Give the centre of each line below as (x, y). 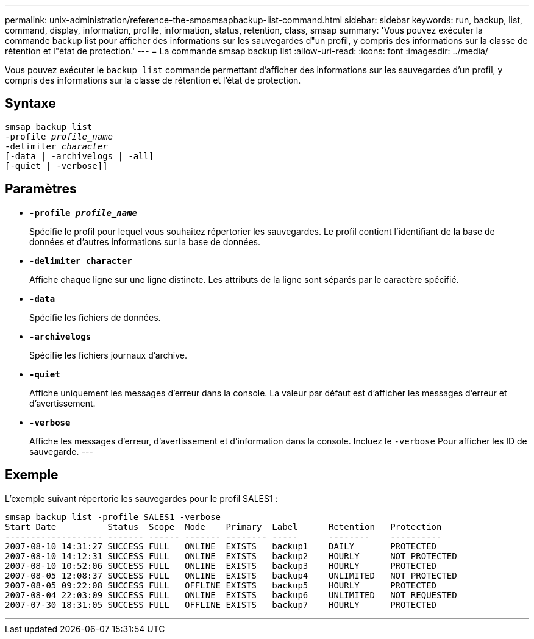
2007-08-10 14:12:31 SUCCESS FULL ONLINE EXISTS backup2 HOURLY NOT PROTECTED (231, 556)
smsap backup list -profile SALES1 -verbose (113, 517)
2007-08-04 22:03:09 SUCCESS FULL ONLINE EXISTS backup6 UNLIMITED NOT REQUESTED (231, 595)
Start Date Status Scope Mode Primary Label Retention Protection (223, 527)
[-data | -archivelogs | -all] (80, 156)
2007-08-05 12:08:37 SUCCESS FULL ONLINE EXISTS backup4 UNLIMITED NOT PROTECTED (231, 575)
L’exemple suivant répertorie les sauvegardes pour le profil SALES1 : (141, 498)
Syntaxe (30, 104)
